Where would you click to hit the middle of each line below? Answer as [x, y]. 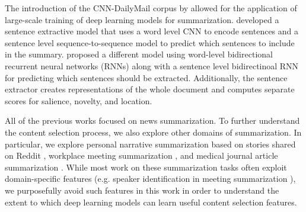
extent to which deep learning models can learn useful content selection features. [151, 202]
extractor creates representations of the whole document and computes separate [150, 89]
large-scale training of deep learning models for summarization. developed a [142, 19]
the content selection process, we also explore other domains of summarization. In [153, 132]
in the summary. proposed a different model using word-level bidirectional [139, 54]
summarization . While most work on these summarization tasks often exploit [146, 167]
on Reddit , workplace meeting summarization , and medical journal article [141, 155]
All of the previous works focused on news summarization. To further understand [152, 121]
